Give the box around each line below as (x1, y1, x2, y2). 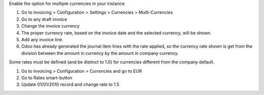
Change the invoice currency (21, 23, 80, 29)
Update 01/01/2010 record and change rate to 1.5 (21, 81, 120, 87)
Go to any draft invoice (21, 16, 67, 22)
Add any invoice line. (21, 36, 64, 42)
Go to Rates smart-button (21, 75, 73, 80)
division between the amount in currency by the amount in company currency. (21, 50, 179, 56)
